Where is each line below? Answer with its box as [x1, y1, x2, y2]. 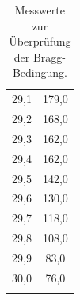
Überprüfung [9, 33, 71, 50]
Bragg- [32, 48, 67, 65]
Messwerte [14, 2, 65, 18]
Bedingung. [12, 64, 67, 81]
